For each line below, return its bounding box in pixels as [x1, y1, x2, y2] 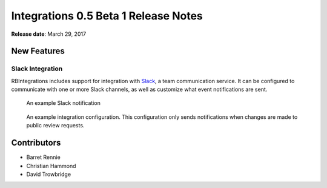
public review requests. [26, 122, 85, 129]
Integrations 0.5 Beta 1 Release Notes [11, 9, 203, 22]
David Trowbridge [26, 170, 71, 178]
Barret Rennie [26, 153, 61, 161]
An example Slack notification [26, 99, 101, 107]
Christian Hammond [26, 162, 76, 169]
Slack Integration [11, 64, 63, 73]
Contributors [11, 138, 61, 148]
